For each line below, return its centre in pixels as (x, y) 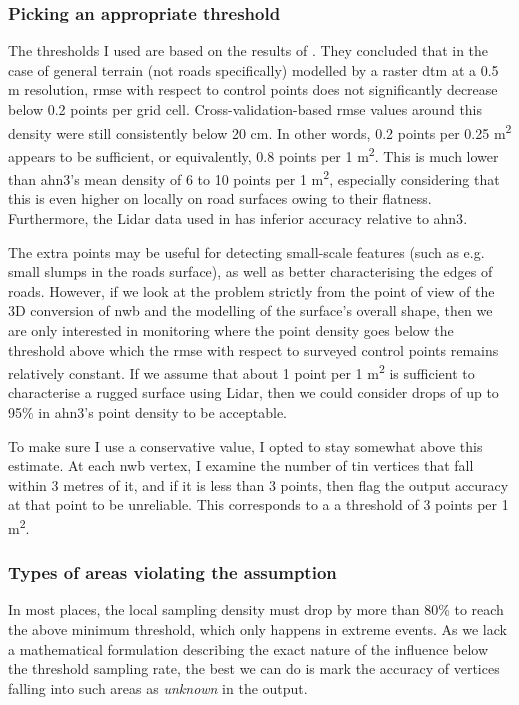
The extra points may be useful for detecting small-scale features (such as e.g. (246, 251)
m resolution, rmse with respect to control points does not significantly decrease (253, 89)
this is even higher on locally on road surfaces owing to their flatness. (220, 198)
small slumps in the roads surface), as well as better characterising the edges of (250, 271)
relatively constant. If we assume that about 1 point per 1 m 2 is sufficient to (241, 371)
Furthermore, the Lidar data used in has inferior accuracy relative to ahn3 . (238, 217)
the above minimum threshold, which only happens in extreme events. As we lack (257, 628)
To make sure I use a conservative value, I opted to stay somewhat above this (245, 445)
